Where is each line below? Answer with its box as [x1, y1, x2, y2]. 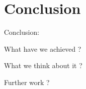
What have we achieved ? [4, 43, 82, 54]
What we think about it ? [4, 60, 83, 71]
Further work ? [4, 77, 50, 87]
